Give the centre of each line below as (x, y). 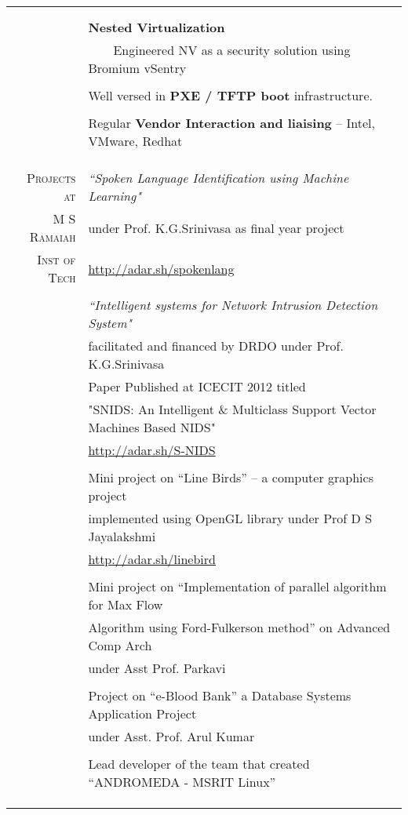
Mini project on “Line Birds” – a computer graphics (231, 477)
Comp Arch (120, 645)
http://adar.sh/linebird (152, 559)
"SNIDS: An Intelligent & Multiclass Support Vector (232, 409)
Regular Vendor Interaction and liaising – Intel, (231, 123)
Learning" (115, 196)
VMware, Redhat (135, 141)
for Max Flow (126, 604)
